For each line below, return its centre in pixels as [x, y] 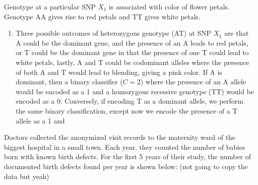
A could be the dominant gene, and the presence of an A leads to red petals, [132, 42]
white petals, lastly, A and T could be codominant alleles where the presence [132, 62]
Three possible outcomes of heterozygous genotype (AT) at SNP [113, 33]
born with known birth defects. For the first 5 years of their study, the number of [128, 156]
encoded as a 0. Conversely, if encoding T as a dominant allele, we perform [129, 101]
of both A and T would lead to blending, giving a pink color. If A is [119, 72]
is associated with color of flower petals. [169, 6]
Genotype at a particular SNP [50, 6]
